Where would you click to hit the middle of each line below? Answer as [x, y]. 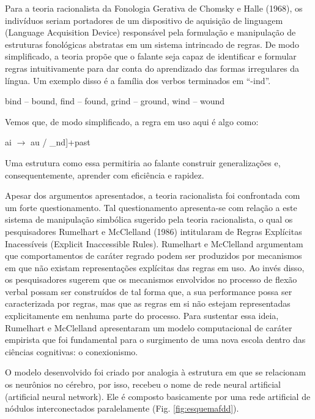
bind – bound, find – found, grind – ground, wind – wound [115, 101]
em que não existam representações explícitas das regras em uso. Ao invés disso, [155, 267]
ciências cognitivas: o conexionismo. [72, 351]
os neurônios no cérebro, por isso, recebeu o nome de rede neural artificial [143, 384]
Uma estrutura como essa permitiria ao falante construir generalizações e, [143, 162]
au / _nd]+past [60, 142]
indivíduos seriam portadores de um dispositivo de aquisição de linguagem [144, 20]
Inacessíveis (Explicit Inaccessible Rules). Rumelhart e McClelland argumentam [154, 243]
